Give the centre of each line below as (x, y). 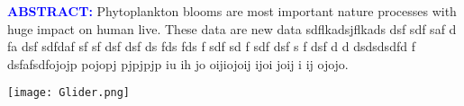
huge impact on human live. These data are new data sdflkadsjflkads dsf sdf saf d (232, 28)
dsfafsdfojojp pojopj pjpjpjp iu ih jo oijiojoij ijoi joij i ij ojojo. (178, 63)
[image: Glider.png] (69, 93)
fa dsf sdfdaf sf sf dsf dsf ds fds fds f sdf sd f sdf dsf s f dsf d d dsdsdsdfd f (211, 46)
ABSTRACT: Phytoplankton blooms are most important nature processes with (232, 11)
